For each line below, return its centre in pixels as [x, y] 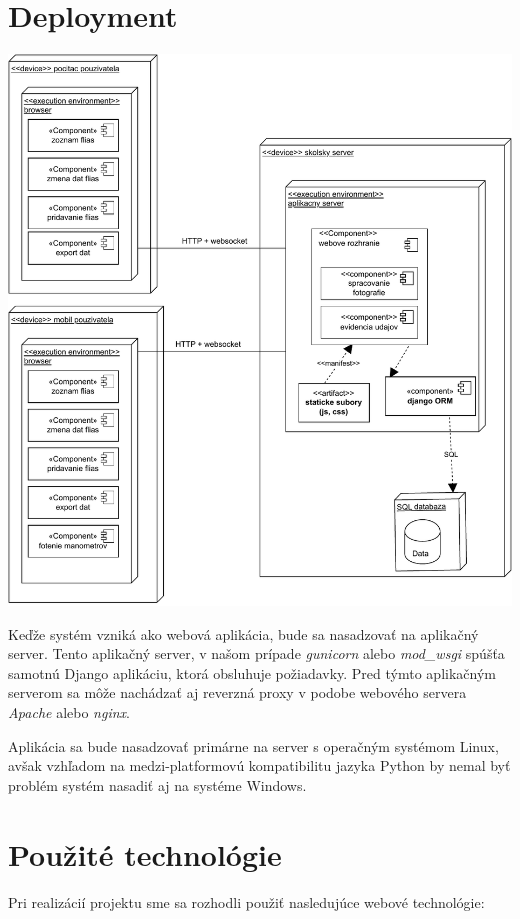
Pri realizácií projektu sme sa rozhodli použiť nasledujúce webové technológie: [246, 901]
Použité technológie [145, 853]
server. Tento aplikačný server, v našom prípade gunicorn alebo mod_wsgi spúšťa [256, 653]
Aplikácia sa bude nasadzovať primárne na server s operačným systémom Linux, [253, 745]
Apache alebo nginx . [69, 712]
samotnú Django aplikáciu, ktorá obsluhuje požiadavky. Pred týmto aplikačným [252, 672]
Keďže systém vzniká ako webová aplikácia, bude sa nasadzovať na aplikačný [243, 633]
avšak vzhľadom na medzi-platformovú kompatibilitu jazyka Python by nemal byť [259, 765]
